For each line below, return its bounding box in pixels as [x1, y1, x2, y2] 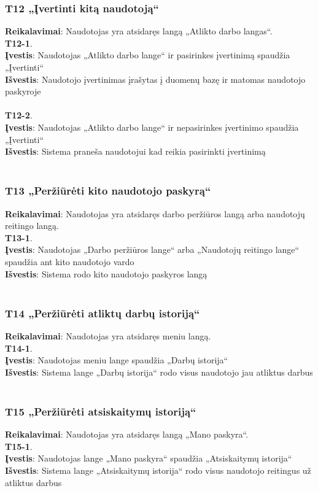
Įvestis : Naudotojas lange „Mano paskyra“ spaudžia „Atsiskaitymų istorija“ [5, 452, 292, 465]
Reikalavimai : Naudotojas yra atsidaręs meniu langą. [5, 329, 211, 342]
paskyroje [5, 85, 41, 98]
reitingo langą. [5, 219, 59, 232]
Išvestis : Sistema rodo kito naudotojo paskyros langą [5, 267, 207, 280]
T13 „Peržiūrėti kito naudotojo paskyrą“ [5, 183, 211, 198]
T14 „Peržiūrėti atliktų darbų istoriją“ [5, 305, 200, 320]
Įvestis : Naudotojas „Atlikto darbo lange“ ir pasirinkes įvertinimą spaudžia [5, 48, 290, 61]
